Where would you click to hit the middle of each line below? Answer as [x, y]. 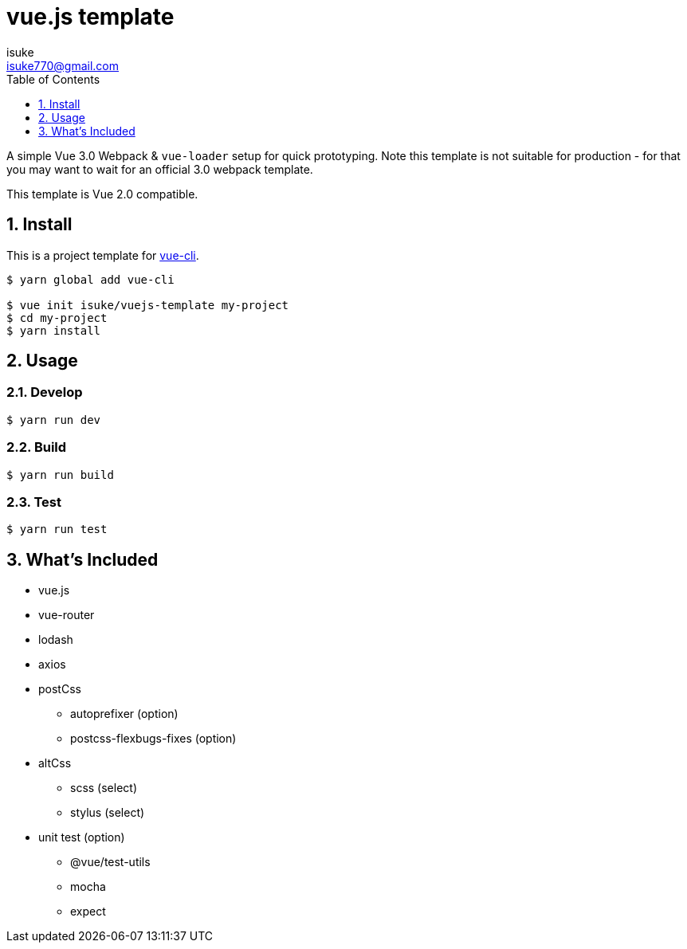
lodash [56, 640]
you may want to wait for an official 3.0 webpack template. [160, 169]
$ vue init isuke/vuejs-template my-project [148, 305]
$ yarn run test [57, 529]
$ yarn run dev [54, 420]
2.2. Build [37, 447]
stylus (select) [108, 813]
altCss [55, 763]
